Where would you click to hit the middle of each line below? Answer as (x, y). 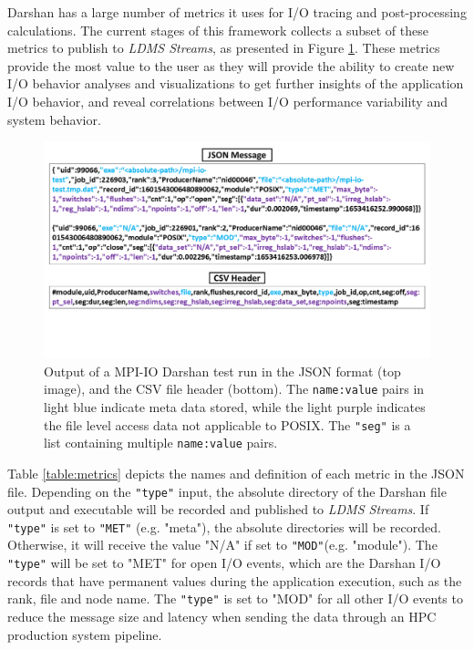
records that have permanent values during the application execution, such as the (235, 580)
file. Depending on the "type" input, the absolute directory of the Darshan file (227, 491)
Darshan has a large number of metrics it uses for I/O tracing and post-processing (237, 12)
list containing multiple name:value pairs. (161, 443)
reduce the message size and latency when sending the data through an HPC (222, 617)
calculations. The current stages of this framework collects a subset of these (218, 30)
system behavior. (54, 119)
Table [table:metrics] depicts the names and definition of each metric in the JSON (236, 473)
